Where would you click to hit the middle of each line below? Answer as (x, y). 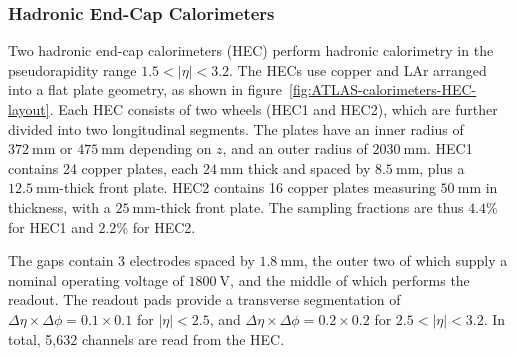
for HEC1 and (51, 226)
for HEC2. (164, 226)
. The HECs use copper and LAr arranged (358, 69)
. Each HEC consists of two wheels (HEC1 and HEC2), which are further (273, 109)
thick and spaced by (309, 167)
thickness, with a (59, 206)
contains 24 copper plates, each (103, 167)
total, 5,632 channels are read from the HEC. (146, 338)
